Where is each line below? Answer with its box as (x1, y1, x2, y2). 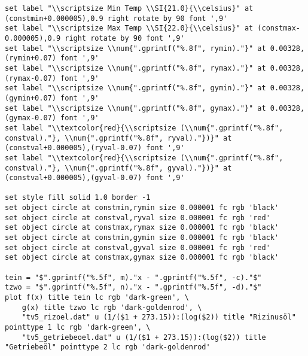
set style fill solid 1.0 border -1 (5, 193, 151, 202)
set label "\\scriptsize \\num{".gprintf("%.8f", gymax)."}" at (5, 104, 266, 112)
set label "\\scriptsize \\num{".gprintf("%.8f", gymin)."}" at (5, 84, 266, 93)
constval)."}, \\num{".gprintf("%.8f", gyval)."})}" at (5, 163, 232, 172)
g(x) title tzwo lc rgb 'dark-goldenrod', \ (22, 303, 202, 312)
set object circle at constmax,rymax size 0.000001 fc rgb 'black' (5, 223, 279, 232)
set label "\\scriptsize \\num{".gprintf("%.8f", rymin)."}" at (5, 44, 266, 53)
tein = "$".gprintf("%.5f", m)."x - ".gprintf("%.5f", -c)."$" (5, 273, 262, 282)
